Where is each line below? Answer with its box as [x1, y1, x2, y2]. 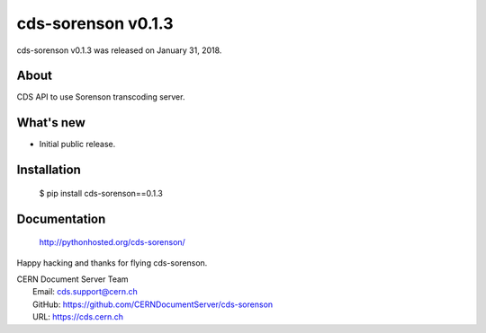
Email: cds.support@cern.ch [32, 286, 139, 297]
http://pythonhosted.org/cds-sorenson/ [39, 237, 186, 248]
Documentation [16, 211, 106, 226]
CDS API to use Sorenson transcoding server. [16, 92, 185, 102]
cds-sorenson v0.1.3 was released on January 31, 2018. [16, 45, 222, 56]
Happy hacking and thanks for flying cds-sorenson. [16, 257, 208, 268]
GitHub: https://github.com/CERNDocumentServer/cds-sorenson [32, 299, 274, 310]
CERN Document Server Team [16, 274, 130, 285]
